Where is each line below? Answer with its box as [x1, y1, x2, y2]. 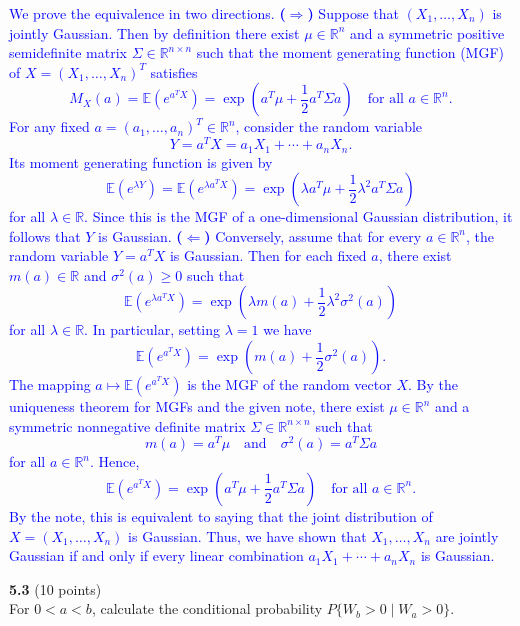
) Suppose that [307, 3, 399, 23]
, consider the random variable [235, 116, 423, 137]
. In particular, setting [84, 319, 221, 340]
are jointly [435, 525, 499, 546]
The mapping [9, 374, 91, 395]
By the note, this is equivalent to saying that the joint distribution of [9, 505, 433, 526]
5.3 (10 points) [9, 578, 102, 599]
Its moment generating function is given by [9, 151, 273, 172]
